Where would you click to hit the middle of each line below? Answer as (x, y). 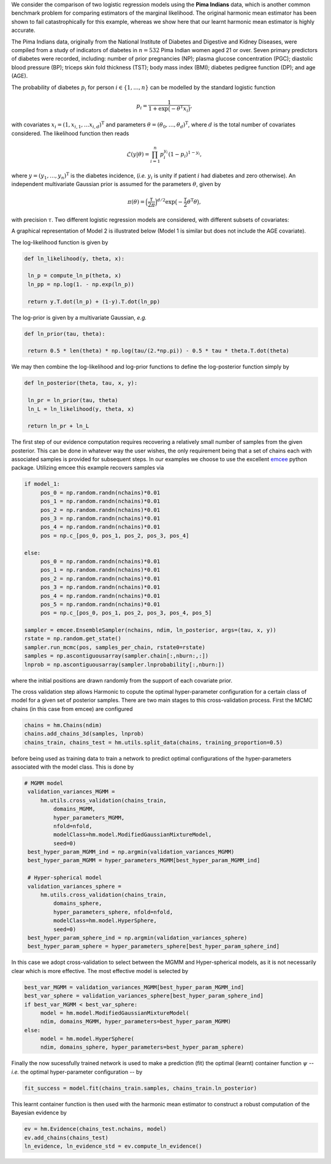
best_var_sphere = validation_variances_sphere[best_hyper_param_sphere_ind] (144, 996)
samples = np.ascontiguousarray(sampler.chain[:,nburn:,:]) (116, 656)
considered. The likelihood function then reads (70, 133)
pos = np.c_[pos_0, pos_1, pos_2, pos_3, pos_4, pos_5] (126, 613)
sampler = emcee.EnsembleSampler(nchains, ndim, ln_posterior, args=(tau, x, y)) (150, 630)
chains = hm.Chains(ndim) (63, 725)
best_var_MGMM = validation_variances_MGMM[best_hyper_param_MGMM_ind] (134, 987)
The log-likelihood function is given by (60, 242)
